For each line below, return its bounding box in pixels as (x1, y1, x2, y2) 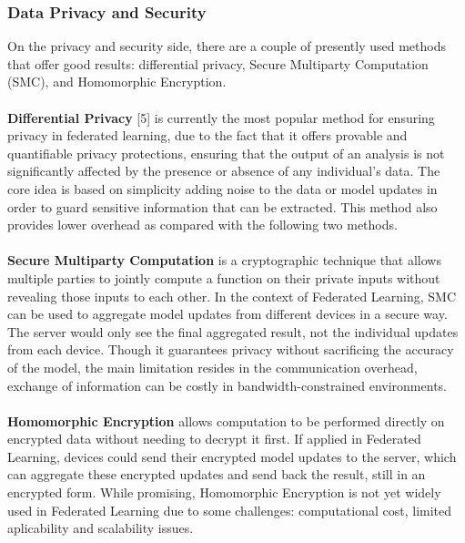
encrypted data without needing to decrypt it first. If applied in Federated (7, 429, 421, 448)
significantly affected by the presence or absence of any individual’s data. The (7, 161, 440, 180)
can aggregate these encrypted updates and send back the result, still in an (7, 465, 426, 484)
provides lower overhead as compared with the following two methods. (7, 215, 398, 234)
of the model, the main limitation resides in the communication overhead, (7, 357, 418, 376)
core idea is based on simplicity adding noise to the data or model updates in (7, 179, 438, 198)
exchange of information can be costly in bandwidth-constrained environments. (7, 375, 447, 394)
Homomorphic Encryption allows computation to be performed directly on (7, 411, 445, 430)
